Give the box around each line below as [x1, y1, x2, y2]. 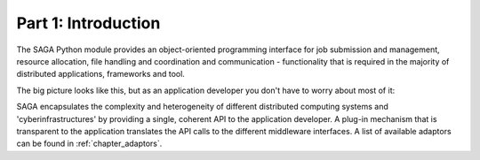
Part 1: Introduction [16, 13, 161, 33]
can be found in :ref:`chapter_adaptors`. [16, 138, 163, 149]
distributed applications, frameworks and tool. [16, 69, 186, 80]
